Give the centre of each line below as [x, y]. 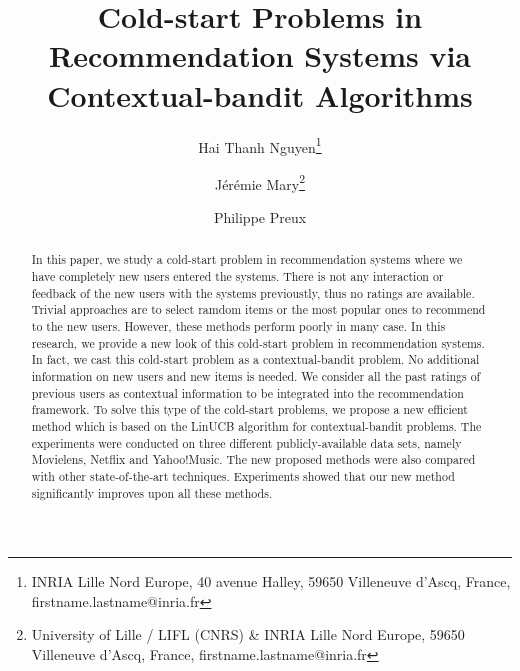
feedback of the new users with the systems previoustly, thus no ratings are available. [253, 292]
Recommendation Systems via [260, 55]
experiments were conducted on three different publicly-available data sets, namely [246, 442]
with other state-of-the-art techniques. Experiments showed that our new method [243, 475]
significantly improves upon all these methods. [152, 492]
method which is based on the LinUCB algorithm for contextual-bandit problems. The [256, 425]
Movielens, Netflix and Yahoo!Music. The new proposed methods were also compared [253, 459]
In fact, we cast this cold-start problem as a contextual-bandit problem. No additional [255, 359]
